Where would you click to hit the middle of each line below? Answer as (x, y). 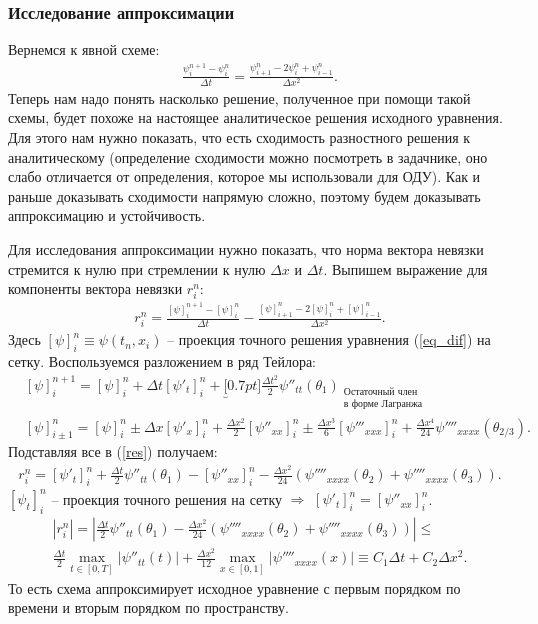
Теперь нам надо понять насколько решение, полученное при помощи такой (239, 97)
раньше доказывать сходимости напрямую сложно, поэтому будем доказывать (244, 195)
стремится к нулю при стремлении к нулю (137, 268)
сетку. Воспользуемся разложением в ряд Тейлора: (162, 361)
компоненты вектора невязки (95, 288)
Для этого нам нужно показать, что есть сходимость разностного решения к (239, 137)
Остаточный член (380, 392)
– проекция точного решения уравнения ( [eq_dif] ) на (329, 339)
